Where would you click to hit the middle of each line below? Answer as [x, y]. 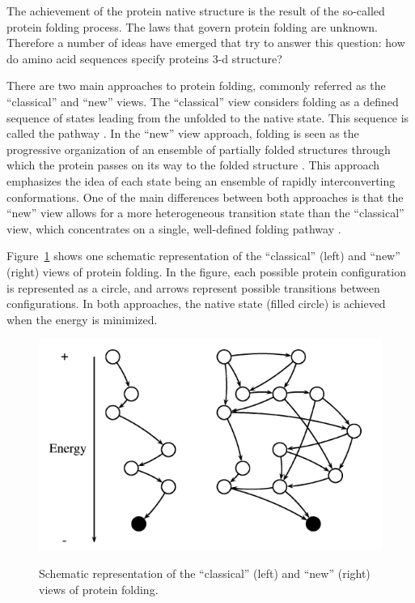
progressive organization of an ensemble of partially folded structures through [199, 149]
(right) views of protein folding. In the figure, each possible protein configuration [206, 271]
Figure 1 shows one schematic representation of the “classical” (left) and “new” [203, 256]
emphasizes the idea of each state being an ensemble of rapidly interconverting [201, 180]
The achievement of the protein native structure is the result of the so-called [196, 11]
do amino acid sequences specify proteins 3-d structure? [144, 58]
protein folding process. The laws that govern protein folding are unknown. [192, 26]
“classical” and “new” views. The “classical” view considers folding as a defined [203, 101]
